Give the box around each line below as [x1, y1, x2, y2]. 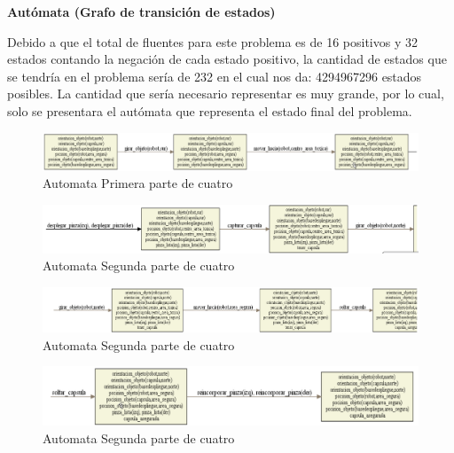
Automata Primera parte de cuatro [43, 174, 233, 192]
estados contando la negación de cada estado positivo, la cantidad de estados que [7, 50, 447, 68]
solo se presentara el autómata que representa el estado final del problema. [7, 101, 412, 120]
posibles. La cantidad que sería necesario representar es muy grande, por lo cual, [7, 84, 444, 103]
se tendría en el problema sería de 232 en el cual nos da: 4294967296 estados [7, 66, 422, 85]
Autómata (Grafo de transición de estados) [7, 3, 276, 20]
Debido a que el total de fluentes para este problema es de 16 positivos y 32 [7, 32, 418, 51]
